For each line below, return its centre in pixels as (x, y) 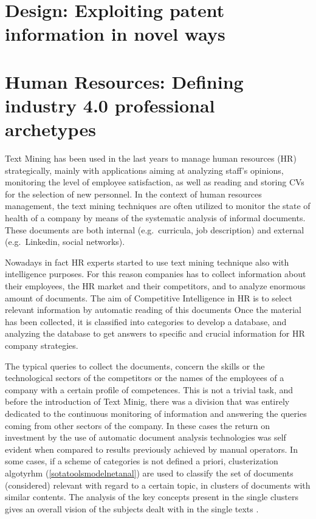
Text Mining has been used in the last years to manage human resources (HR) (151, 158)
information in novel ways (115, 34)
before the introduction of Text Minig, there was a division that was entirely (147, 401)
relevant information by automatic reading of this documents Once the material (153, 310)
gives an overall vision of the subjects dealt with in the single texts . (132, 508)
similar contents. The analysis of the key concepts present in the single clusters (152, 497)
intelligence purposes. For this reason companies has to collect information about (156, 274)
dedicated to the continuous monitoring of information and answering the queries (156, 413)
